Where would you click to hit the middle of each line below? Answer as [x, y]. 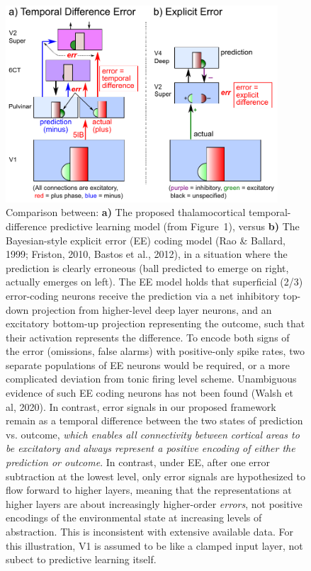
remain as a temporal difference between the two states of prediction [154, 420]
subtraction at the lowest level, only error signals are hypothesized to [155, 476]
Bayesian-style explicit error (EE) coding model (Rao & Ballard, [146, 240]
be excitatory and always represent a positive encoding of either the [151, 448]
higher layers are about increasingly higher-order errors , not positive [154, 503]
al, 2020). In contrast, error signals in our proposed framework [141, 406]
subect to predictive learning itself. [81, 559]
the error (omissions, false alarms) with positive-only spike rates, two [155, 351]
